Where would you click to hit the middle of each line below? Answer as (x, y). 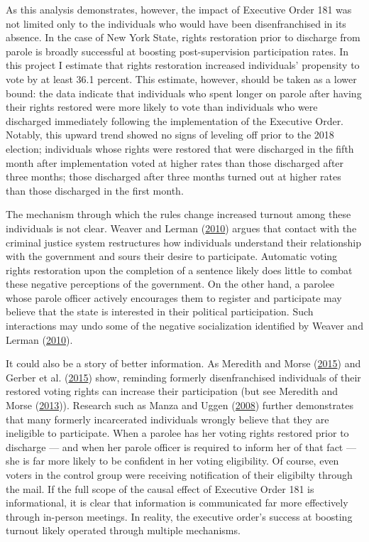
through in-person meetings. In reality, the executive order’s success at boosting (179, 516)
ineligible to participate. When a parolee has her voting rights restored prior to (177, 433)
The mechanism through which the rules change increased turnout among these (178, 214)
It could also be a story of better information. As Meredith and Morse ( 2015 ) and (183, 363)
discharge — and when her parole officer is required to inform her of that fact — (181, 446)
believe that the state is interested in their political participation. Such (160, 311)
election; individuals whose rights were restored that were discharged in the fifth (180, 148)
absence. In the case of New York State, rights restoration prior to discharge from (183, 37)
